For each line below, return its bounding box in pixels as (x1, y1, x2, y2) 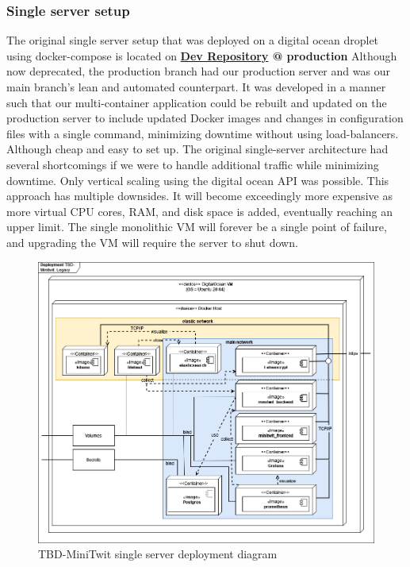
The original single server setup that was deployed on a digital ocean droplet (6, 32, 379, 48)
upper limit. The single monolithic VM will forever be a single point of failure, (6, 218, 387, 235)
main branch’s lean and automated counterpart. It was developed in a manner (6, 79, 386, 94)
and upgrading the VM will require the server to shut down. (6, 233, 298, 250)
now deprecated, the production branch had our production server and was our (6, 63, 390, 79)
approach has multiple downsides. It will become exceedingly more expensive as (6, 187, 393, 204)
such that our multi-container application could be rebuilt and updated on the (6, 94, 387, 110)
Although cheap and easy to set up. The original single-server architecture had (6, 141, 389, 157)
